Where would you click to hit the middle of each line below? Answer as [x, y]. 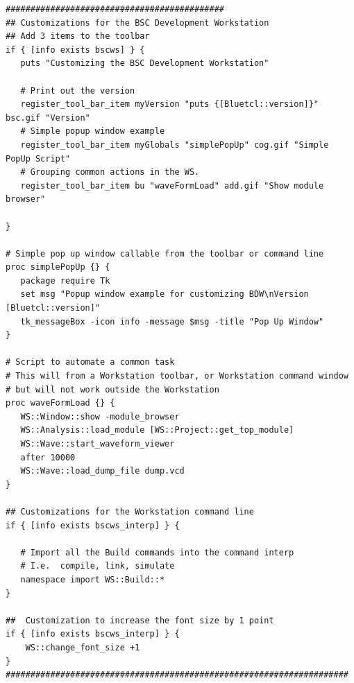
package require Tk [65, 280]
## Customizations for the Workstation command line [130, 511]
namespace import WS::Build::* [93, 579]
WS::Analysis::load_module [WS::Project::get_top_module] [157, 430]
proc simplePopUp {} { [58, 267]
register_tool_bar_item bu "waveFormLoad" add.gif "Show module [172, 185]
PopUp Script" [38, 158]
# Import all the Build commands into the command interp [157, 552]
